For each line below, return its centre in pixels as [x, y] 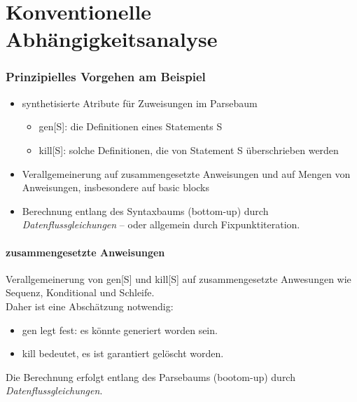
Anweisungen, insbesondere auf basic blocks [115, 187]
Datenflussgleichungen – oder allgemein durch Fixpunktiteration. [161, 224]
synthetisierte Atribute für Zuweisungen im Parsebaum [140, 103]
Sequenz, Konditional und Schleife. [80, 292]
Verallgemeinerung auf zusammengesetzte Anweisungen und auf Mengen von [186, 173]
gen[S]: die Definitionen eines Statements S [131, 126]
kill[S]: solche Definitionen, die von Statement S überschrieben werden [189, 150]
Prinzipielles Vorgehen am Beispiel [106, 77]
